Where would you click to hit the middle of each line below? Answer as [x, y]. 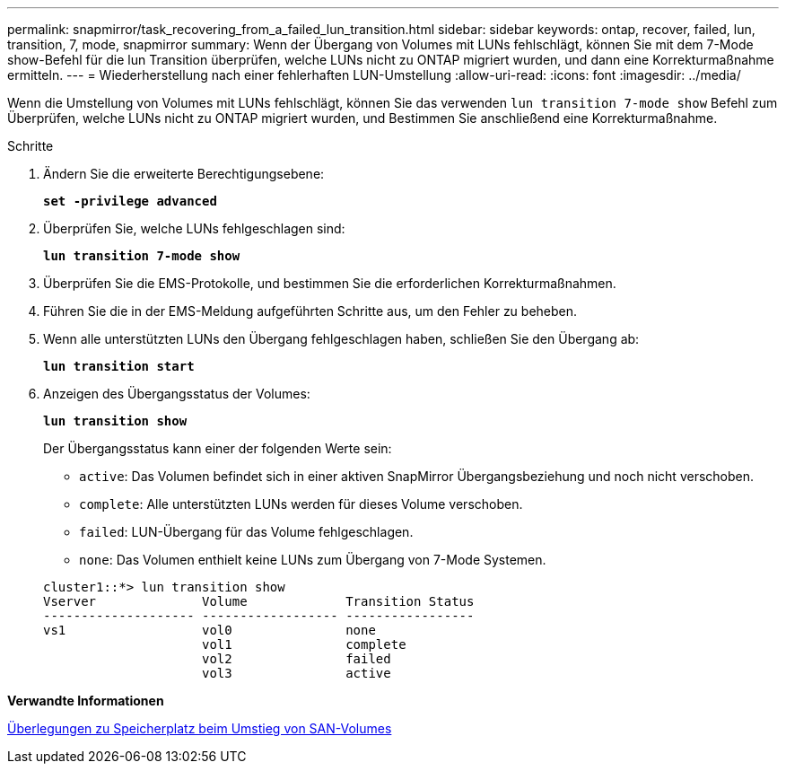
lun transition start [119, 366]
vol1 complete [304, 644]
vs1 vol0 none [210, 630]
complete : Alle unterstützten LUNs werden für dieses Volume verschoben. [301, 504]
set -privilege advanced [130, 201]
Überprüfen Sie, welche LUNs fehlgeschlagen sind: [194, 228]
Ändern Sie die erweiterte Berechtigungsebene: [184, 174]
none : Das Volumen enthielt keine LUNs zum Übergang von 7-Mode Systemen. [313, 560]
